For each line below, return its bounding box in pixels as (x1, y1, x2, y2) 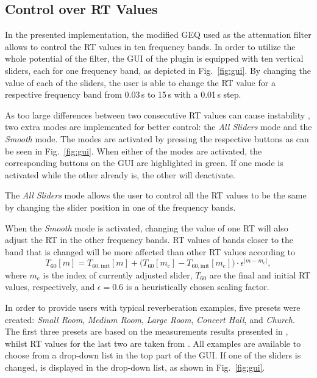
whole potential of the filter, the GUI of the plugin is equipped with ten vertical (5, 52, 304, 65)
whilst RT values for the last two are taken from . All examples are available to (5, 336, 301, 349)
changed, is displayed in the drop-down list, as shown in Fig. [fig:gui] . (5, 360, 265, 373)
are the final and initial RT (209, 268, 311, 281)
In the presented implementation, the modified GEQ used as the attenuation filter (5, 28, 312, 41)
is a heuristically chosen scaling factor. (126, 280, 269, 293)
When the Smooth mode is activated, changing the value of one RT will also (5, 221, 288, 234)
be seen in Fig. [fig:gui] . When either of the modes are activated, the (5, 144, 262, 157)
